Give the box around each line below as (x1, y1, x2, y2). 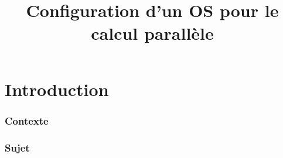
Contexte (5, 113, 49, 128)
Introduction (5, 77, 109, 101)
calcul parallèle (91, 21, 214, 45)
